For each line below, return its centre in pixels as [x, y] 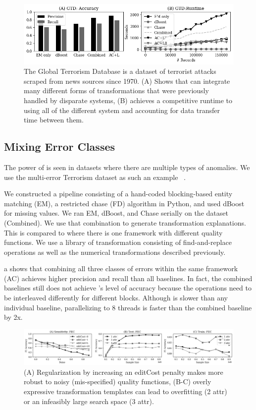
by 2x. [13, 317]
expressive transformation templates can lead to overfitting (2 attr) [126, 391]
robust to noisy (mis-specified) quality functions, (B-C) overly [118, 381]
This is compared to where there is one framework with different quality [113, 232]
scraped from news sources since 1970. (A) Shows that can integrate [127, 81]
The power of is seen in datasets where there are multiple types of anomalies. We [127, 167]
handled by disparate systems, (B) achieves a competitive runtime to [128, 100]
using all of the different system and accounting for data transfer [122, 110]
